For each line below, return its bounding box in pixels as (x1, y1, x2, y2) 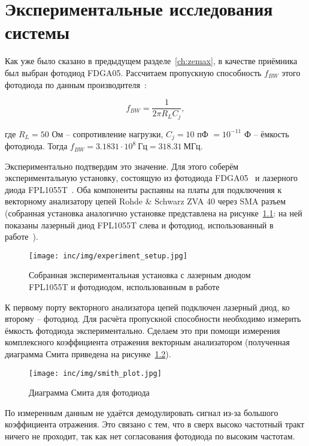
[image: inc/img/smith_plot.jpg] (29, 369, 162, 378)
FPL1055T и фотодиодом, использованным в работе (29, 281, 220, 293)
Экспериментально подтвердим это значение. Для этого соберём (5, 159, 239, 172)
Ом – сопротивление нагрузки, (51, 127, 163, 140)
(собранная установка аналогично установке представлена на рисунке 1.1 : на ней (5, 207, 302, 219)
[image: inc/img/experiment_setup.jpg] (29, 251, 187, 260)
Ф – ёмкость (244, 127, 289, 140)
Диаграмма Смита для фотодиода (29, 386, 150, 399)
